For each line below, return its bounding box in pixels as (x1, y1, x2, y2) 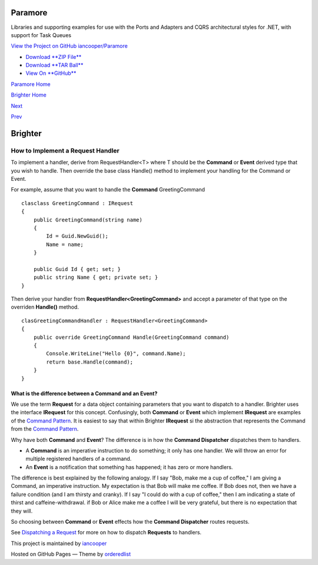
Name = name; (46, 241, 84, 247)
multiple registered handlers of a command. (25, 455, 132, 462)
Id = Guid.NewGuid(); (46, 233, 109, 240)
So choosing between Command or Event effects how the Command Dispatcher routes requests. (11, 518, 250, 526)
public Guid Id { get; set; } (33, 266, 121, 272)
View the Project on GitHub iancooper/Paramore (11, 42, 128, 49)
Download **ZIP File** (25, 53, 82, 60)
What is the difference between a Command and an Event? (11, 389, 158, 397)
